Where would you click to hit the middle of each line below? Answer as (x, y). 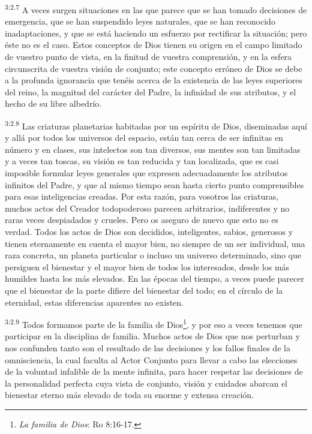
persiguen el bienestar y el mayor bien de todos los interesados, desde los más (147, 266)
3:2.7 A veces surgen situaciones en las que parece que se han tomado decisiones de (156, 9)
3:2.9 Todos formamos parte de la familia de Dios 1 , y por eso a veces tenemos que (154, 323)
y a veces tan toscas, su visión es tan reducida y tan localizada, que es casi (142, 161)
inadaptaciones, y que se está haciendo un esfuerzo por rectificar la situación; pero (156, 33)
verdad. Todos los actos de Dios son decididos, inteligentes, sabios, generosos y (149, 231)
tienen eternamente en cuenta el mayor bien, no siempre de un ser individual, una (155, 243)
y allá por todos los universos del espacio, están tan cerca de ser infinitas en (144, 138)
